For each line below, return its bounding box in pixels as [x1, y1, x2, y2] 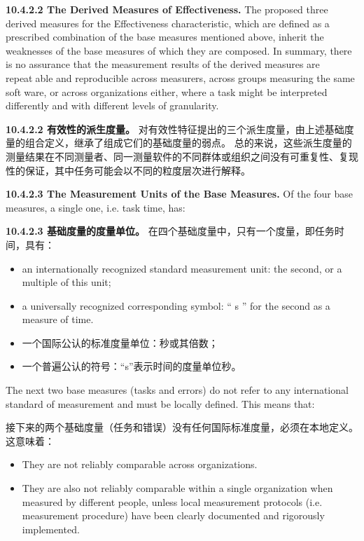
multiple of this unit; [22, 275, 111, 289]
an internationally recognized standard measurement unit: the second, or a [22, 261, 342, 275]
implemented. [22, 521, 80, 536]
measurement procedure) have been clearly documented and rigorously [22, 508, 325, 523]
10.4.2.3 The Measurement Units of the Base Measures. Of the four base [6, 186, 353, 201]
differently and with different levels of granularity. [6, 98, 219, 113]
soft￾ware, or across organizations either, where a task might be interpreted [6, 84, 328, 99]
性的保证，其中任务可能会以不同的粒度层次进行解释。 [6, 163, 251, 177]
